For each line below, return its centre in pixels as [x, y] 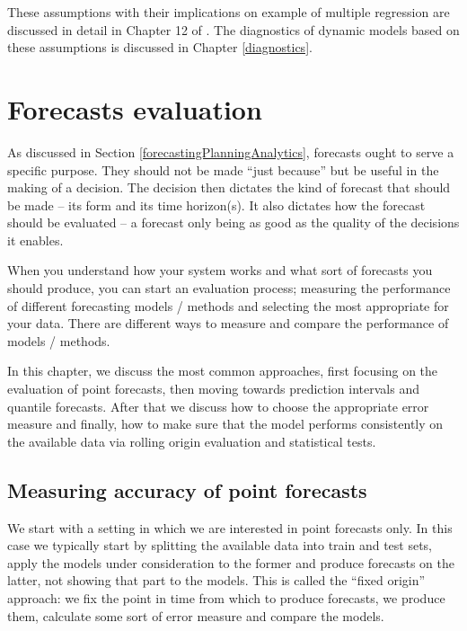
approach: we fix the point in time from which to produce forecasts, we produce [226, 597]
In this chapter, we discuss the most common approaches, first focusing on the [223, 371]
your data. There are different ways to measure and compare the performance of [228, 323]
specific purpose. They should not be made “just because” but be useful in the [223, 169]
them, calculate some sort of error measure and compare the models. [196, 615]
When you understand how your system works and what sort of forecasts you [220, 270]
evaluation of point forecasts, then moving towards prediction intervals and [213, 389]
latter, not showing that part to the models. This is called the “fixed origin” [216, 580]
